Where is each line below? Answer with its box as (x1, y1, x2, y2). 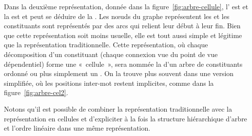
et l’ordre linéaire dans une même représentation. (4, 123, 151, 133)
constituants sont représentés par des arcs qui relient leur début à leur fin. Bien (4, 20, 241, 31)
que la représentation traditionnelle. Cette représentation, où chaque (4, 39, 208, 50)
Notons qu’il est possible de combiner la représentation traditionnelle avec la (4, 103, 232, 114)
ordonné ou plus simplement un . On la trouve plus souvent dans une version (4, 68, 234, 78)
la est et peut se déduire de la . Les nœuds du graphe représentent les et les (4, 11, 230, 21)
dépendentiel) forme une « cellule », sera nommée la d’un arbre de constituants (4, 58, 243, 69)
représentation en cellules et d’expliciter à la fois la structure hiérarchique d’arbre (4, 113, 247, 123)
